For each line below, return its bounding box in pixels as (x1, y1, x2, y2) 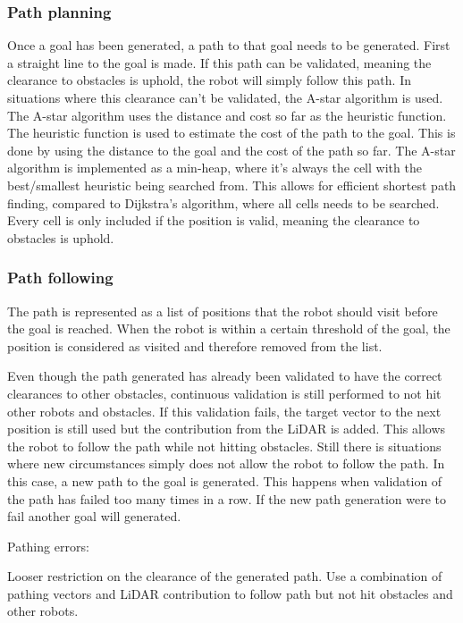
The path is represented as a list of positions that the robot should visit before (7, 301, 438, 320)
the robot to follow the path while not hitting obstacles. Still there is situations (7, 436, 442, 455)
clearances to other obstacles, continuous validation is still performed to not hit (7, 383, 442, 402)
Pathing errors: (7, 536, 89, 555)
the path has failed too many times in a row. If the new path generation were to (7, 489, 447, 508)
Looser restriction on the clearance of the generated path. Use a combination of (7, 567, 442, 585)
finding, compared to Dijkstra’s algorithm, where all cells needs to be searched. (7, 193, 440, 212)
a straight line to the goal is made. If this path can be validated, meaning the (7, 53, 432, 72)
